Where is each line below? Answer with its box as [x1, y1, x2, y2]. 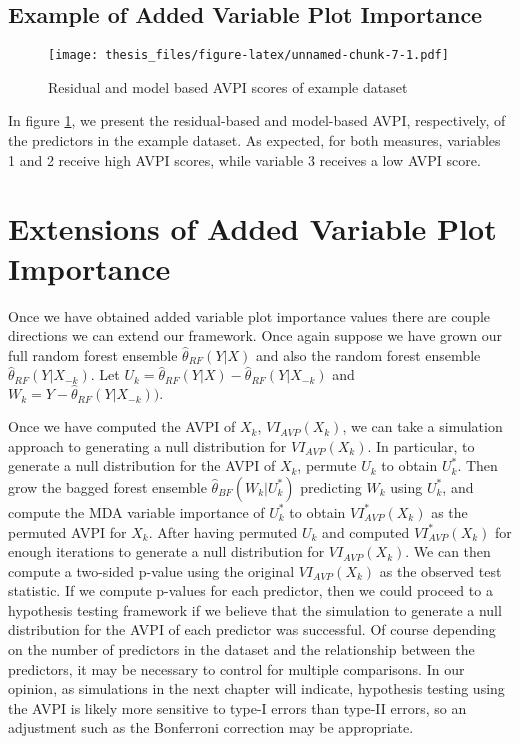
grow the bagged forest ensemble [8, 476, 207, 497]
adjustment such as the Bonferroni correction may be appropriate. [8, 717, 414, 738]
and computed [322, 521, 410, 542]
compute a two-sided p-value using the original [8, 560, 295, 581]
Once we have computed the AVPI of [8, 416, 236, 437]
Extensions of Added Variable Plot [8, 208, 497, 249]
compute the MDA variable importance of [8, 501, 265, 522]
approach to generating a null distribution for [8, 435, 287, 456]
